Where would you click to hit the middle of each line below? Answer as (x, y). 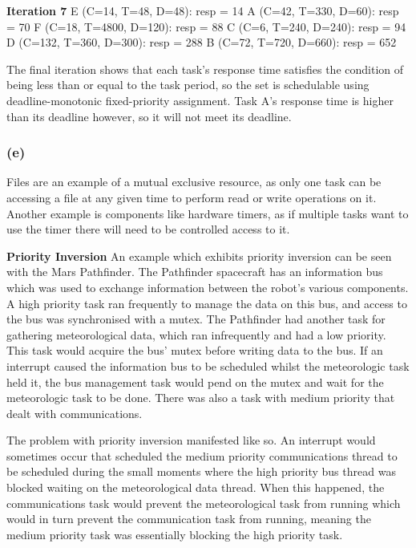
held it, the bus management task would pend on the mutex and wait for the (195, 382)
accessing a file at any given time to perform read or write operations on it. (192, 197)
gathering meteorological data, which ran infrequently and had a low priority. (196, 334)
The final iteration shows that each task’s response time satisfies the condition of (205, 69)
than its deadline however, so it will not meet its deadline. (149, 116)
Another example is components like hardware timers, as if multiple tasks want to (208, 213)
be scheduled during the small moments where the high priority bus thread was (201, 471)
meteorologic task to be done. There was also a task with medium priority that (201, 398)
